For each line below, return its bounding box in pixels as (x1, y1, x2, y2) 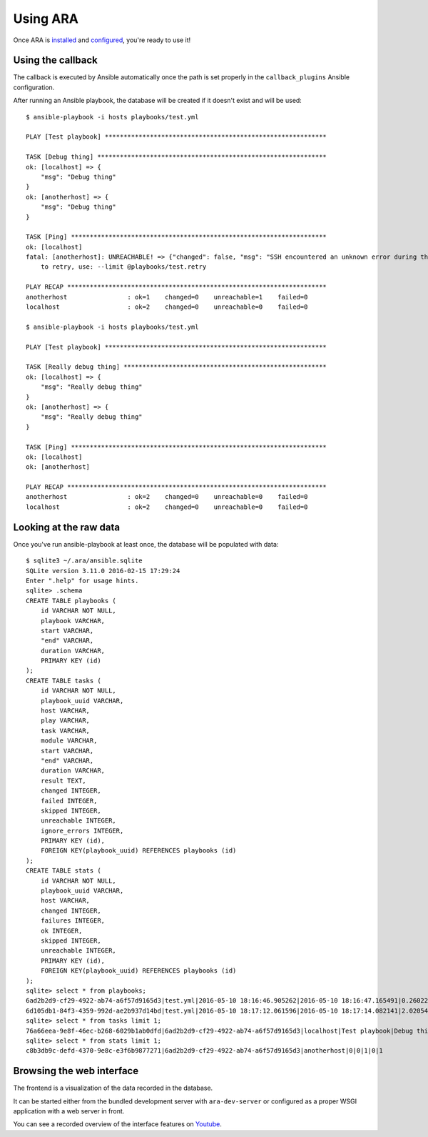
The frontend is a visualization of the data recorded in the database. (13, 1083, 213, 1093)
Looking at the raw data (13, 521, 121, 533)
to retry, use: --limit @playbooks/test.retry (40, 263, 207, 271)
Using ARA (13, 11, 78, 26)
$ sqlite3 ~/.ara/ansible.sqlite (26, 557, 143, 565)
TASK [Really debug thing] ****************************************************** (26, 363, 327, 371)
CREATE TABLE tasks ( (26, 676, 101, 685)
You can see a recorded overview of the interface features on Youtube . (13, 1120, 223, 1128)
